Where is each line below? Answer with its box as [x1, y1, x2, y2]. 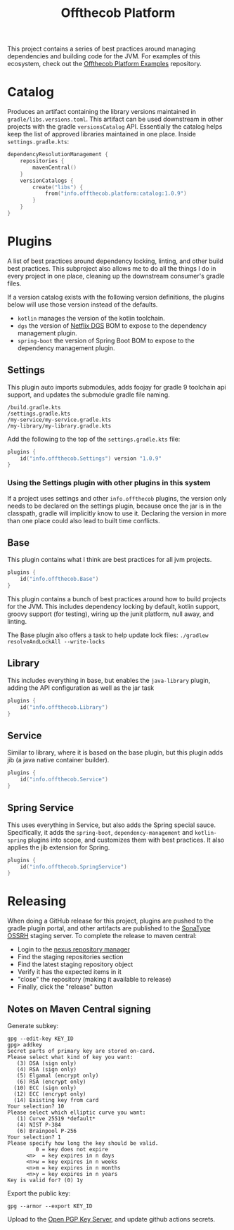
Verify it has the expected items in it [17, 968, 122, 976]
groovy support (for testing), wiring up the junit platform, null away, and [7, 610, 214, 618]
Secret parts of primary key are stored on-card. [7, 1048, 156, 1055]
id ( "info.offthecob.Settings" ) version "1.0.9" [20, 455, 162, 462]
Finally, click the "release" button [17, 982, 114, 991]
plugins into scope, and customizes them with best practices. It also [27, 835, 225, 844]
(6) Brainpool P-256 [16, 1127, 77, 1135]
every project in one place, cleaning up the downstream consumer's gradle [7, 271, 225, 280]
